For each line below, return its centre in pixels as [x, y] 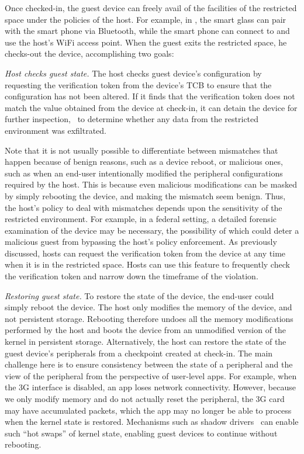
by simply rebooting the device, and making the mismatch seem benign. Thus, [145, 195]
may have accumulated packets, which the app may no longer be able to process [148, 410]
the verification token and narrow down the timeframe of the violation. [132, 276]
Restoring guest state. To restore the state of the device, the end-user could [139, 295]
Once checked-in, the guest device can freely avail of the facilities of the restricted [151, 8]
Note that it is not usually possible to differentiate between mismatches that [141, 150]
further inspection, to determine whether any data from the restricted [132, 119]
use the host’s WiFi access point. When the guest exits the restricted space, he [146, 42]
